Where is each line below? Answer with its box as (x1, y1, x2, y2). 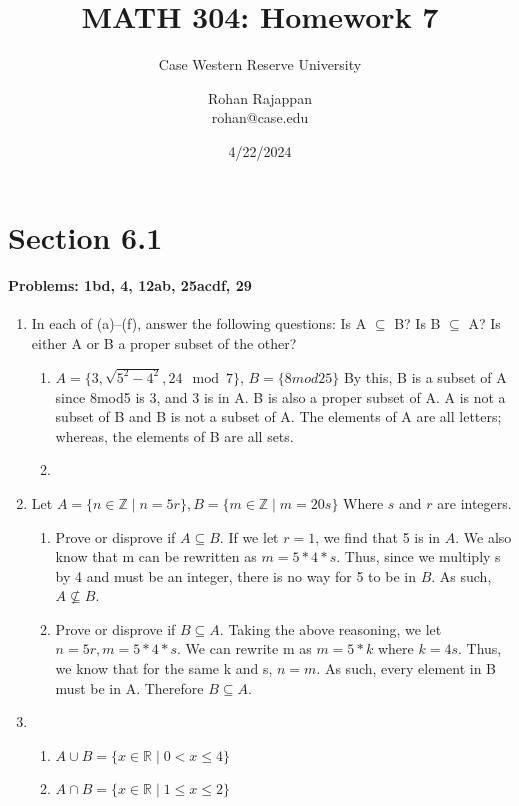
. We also (455, 526, 512, 547)
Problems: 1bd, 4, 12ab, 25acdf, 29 (8, 275, 252, 296)
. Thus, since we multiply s (336, 546, 501, 567)
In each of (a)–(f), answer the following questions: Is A (31, 313, 367, 334)
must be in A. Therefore (55, 677, 204, 698)
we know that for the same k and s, (55, 658, 273, 679)
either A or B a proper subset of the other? (31, 333, 297, 354)
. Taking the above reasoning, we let (219, 618, 442, 639)
